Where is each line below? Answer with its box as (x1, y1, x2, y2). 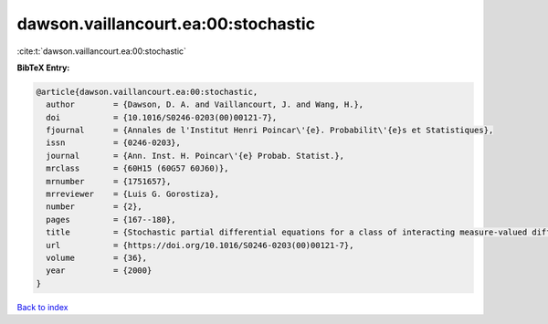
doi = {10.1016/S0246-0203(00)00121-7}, (46, 112, 278, 122)
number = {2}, (46, 202, 143, 212)
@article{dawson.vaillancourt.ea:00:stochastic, (36, 87, 258, 97)
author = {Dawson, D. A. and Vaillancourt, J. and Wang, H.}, (46, 99, 364, 110)
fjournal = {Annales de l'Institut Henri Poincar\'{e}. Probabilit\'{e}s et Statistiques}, (46, 125, 494, 136)
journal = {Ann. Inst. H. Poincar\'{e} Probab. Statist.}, (46, 151, 345, 161)
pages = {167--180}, (46, 214, 177, 225)
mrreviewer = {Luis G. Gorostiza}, (46, 189, 219, 200)
